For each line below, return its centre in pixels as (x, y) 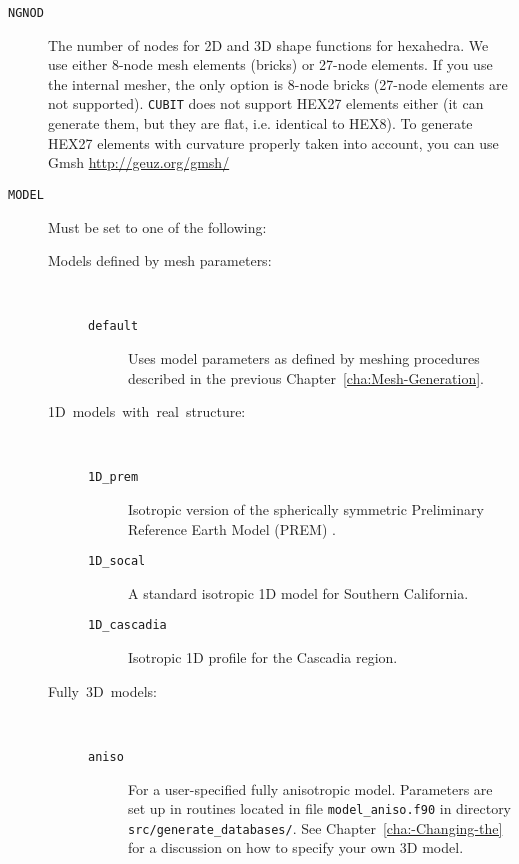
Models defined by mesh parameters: (160, 260)
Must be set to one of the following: (157, 226)
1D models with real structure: (147, 411)
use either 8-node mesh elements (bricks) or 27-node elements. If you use (270, 64)
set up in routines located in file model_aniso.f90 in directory (320, 808)
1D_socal (117, 561)
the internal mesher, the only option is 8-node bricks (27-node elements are (278, 83)
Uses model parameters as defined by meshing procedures (304, 357)
